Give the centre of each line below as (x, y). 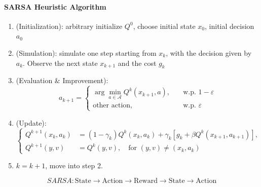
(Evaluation (34, 80)
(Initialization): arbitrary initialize (69, 26)
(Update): (31, 122)
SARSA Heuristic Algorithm (55, 6)
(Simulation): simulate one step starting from (86, 52)
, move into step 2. (74, 165)
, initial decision (230, 26)
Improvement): (85, 80)
